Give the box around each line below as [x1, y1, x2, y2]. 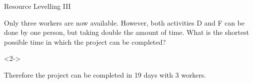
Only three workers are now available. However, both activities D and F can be [4, 17, 245, 28]
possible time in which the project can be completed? [4, 36, 166, 47]
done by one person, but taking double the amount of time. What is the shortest [4, 27, 249, 37]
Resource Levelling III [4, 1, 71, 11]
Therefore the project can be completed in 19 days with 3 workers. [4, 69, 206, 80]
